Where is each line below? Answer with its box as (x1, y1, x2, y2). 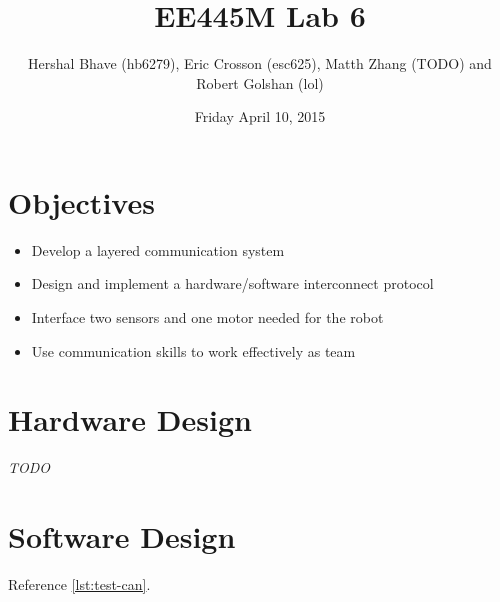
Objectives (8, 181, 155, 222)
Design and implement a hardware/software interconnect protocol (31, 273, 434, 294)
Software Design (8, 516, 236, 557)
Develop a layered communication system (31, 239, 285, 260)
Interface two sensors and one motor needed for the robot (31, 307, 384, 328)
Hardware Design (8, 399, 252, 440)
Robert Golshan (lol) (196, 72, 324, 93)
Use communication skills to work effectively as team (31, 340, 356, 361)
